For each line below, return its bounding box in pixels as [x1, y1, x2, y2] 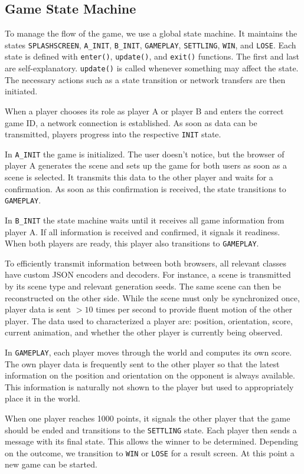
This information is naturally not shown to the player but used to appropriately [5, 380, 294, 393]
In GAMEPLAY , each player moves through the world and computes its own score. [5, 345, 292, 358]
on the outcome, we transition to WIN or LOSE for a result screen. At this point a [5, 446, 295, 459]
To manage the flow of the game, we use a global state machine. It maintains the [5, 27, 298, 39]
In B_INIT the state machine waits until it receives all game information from [5, 213, 285, 226]
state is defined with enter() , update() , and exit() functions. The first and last [5, 50, 299, 62]
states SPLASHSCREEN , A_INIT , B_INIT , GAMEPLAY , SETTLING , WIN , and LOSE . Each [5, 38, 296, 51]
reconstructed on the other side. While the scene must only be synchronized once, [5, 291, 300, 304]
